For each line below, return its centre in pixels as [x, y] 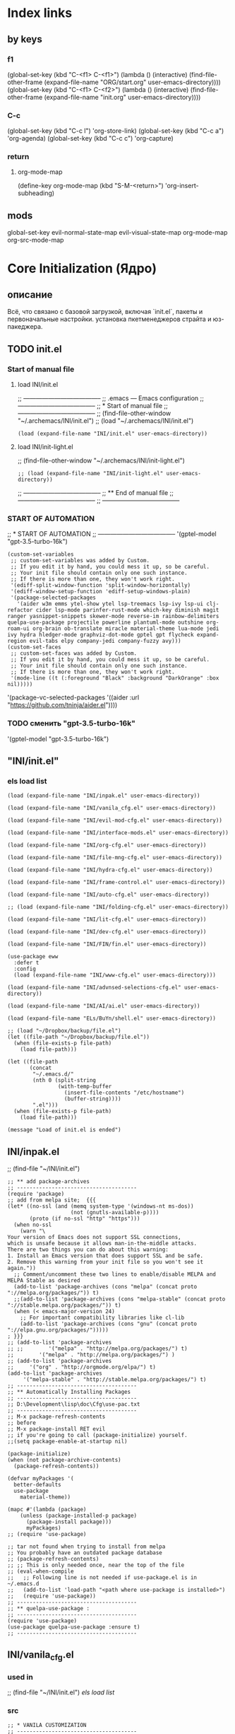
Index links [40, 13]
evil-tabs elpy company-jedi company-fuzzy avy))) [105, 641]
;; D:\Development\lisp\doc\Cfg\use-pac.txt [74, 1404]
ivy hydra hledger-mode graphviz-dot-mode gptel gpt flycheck [101, 635]
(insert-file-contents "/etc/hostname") [124, 1093]
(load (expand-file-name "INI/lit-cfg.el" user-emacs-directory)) [107, 920]
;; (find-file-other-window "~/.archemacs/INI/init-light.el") [101, 460]
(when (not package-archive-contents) [64, 1460]
